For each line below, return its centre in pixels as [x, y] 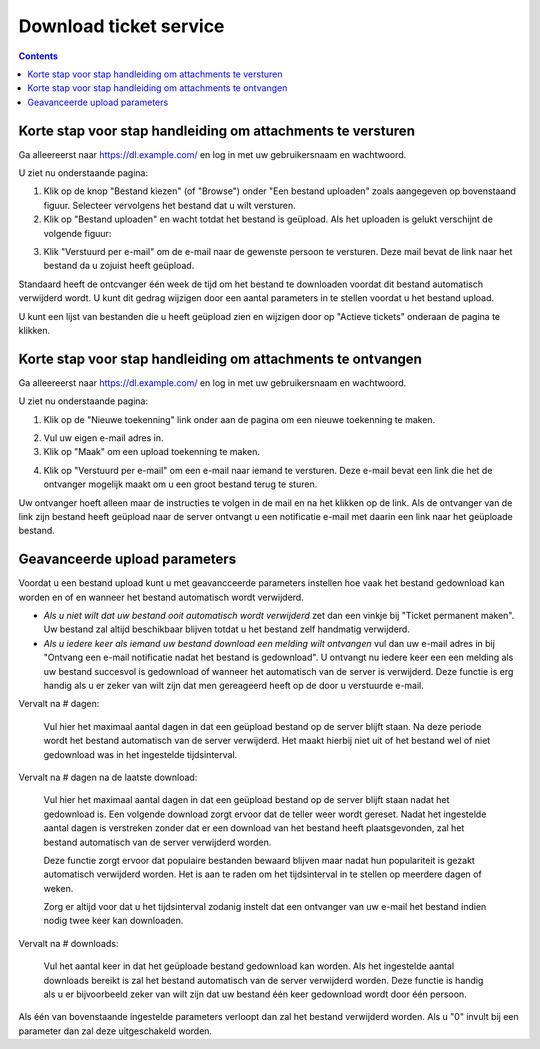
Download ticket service [121, 26]
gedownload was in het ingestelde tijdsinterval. [140, 754]
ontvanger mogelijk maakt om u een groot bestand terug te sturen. [180, 484]
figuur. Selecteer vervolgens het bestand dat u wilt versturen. [170, 205]
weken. [58, 888]
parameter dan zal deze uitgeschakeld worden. [115, 1031]
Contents [38, 56]
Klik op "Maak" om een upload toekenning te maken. [151, 452]
